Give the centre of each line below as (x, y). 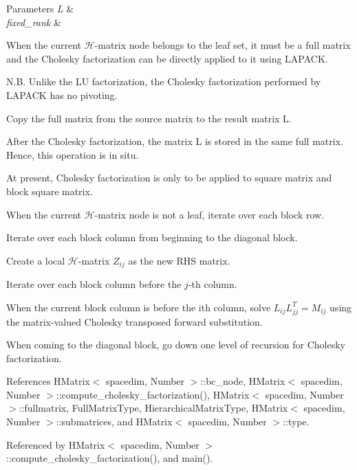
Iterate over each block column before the (94, 284)
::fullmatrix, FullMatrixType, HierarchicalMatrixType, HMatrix (153, 408)
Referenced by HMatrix (56, 444)
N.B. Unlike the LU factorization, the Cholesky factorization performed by (164, 81)
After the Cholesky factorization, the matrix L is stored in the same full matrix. (175, 141)
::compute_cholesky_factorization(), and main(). (110, 458)
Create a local (36, 260)
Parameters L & (40, 8)
